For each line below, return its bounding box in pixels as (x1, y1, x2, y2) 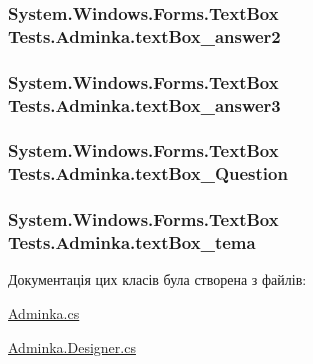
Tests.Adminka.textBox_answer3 (8, 92, 281, 117)
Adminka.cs (8, 303, 80, 324)
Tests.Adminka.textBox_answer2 (8, 23, 281, 48)
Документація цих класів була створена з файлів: (8, 269, 307, 290)
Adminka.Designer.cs (8, 336, 136, 357)
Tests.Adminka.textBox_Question (8, 161, 288, 186)
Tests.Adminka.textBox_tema (8, 230, 256, 255)
